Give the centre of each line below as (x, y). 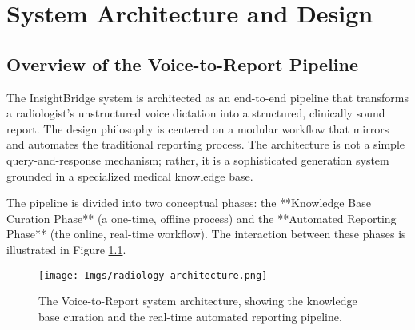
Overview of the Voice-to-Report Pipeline (182, 64)
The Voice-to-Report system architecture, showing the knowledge (198, 301)
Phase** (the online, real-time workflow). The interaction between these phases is (206, 234)
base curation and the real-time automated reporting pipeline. (190, 316)
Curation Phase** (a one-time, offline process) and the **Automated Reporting (202, 218)
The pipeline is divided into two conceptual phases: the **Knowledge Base (189, 203)
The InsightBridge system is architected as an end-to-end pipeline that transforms (207, 97)
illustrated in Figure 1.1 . (66, 249)
